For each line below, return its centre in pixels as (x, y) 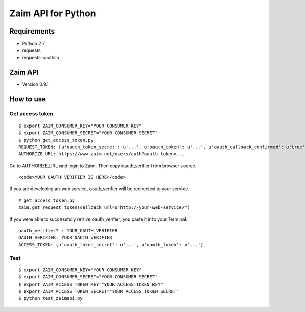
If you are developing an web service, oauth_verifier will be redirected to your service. (99, 189)
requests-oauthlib (41, 57)
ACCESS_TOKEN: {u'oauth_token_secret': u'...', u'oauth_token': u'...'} (111, 245)
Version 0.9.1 (36, 84)
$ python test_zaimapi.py (51, 298)
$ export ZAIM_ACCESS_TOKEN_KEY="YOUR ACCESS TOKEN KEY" (91, 284)
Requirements (32, 31)
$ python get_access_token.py (56, 140)
